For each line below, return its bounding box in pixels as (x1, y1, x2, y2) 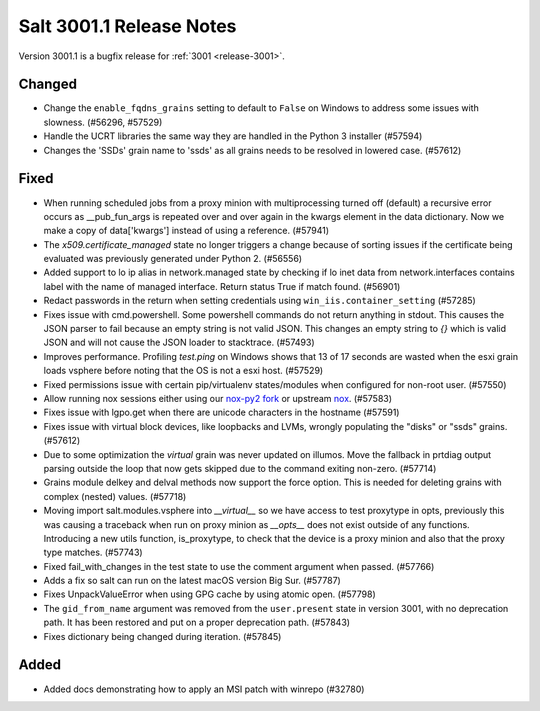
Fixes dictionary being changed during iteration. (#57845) (43, 630, 282, 642)
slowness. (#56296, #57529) (43, 116, 163, 128)
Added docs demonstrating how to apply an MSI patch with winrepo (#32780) (43, 683, 365, 695)
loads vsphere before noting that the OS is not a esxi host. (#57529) (43, 365, 324, 377)
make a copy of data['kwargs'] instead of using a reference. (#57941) (43, 225, 330, 237)
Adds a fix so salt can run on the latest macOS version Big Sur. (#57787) (43, 575, 342, 587)
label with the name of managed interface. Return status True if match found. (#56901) (43, 280, 401, 292)
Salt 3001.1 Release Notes (18, 15, 237, 37)
